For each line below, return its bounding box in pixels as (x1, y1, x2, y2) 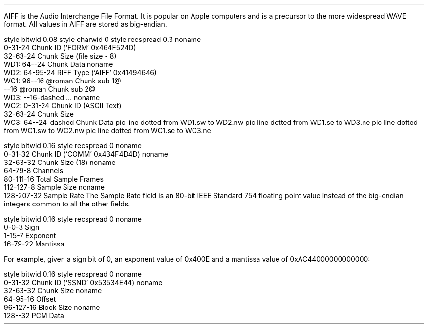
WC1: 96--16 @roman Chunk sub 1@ (4, 77, 121, 85)
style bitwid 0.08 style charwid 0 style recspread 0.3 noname (4, 35, 201, 43)
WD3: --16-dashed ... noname (4, 93, 100, 102)
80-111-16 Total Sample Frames (4, 175, 104, 183)
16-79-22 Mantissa (4, 240, 64, 248)
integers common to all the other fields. (4, 200, 130, 208)
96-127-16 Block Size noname (4, 303, 100, 311)
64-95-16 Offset (4, 295, 56, 303)
